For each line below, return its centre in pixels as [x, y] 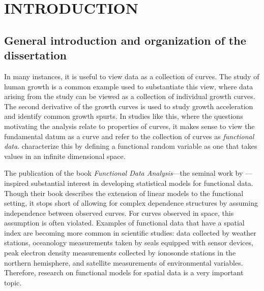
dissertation [35, 55]
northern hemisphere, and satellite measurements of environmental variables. [124, 262]
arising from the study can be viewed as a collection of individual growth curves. [130, 96]
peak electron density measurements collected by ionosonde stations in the [120, 253]
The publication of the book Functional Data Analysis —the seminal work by [124, 173]
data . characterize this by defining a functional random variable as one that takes [131, 146]
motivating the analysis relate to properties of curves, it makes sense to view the [129, 126]
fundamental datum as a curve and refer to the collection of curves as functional [129, 136]
